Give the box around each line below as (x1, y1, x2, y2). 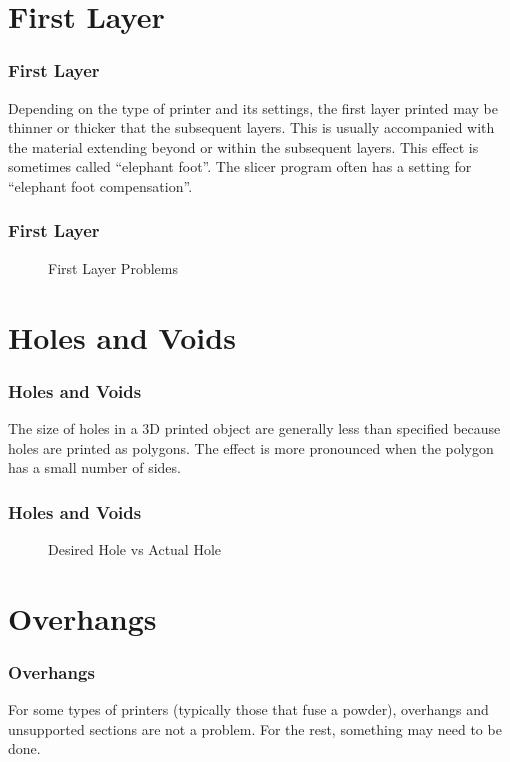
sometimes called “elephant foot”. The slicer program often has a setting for (8, 156, 472, 177)
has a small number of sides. (8, 457, 181, 478)
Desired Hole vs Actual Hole (48, 538, 222, 559)
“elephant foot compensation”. (8, 175, 193, 196)
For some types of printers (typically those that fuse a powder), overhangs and (8, 699, 489, 720)
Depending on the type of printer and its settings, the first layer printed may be (8, 97, 498, 118)
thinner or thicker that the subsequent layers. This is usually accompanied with (8, 117, 495, 138)
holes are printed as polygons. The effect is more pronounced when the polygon (8, 437, 494, 458)
